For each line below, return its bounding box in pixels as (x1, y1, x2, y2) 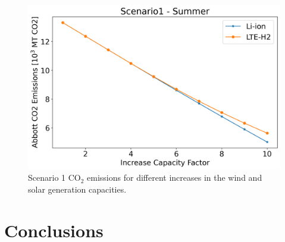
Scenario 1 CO (28, 171, 81, 184)
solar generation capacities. (28, 183, 127, 195)
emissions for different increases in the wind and (87, 171, 262, 184)
